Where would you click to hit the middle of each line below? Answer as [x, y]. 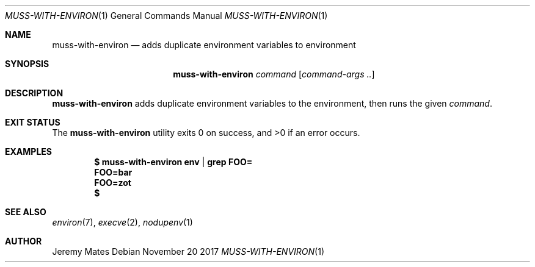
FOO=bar [113, 172]
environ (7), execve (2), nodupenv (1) [122, 222]
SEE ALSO [26, 212]
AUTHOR [24, 241]
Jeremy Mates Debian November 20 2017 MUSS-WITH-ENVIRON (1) [188, 251]
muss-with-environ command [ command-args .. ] [274, 74]
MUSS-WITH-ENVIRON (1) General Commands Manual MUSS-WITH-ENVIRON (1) [166, 16]
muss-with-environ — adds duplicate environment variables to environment [204, 45]
